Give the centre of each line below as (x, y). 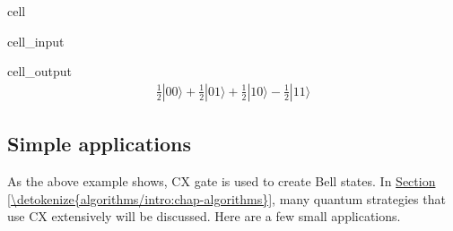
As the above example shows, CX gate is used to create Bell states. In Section (222, 181)
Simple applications (100, 144)
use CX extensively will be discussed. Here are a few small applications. (204, 216)
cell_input (36, 41)
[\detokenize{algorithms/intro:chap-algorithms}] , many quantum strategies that (226, 198)
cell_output (39, 71)
